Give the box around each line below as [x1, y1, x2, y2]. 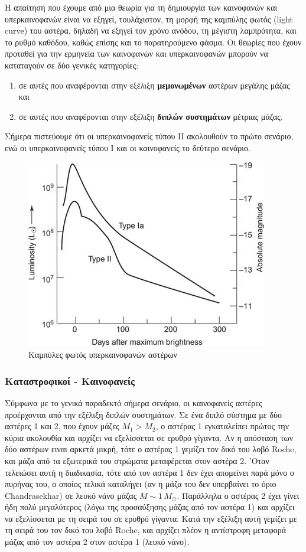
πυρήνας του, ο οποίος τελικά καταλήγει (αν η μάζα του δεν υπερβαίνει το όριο [5, 478, 276, 490]
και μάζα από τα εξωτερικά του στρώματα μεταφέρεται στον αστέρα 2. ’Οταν [5, 454, 269, 466]
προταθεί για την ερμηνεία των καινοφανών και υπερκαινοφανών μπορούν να [5, 47, 268, 60]
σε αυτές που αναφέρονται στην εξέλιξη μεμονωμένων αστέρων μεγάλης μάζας [18, 79, 290, 91]
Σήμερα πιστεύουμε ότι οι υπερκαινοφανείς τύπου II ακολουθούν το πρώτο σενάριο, [5, 130, 294, 142]
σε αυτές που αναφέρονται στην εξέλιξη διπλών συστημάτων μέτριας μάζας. [18, 110, 283, 122]
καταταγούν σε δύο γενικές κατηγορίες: [5, 58, 139, 71]
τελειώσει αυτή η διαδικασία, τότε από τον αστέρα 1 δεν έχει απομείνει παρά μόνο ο [5, 466, 294, 478]
